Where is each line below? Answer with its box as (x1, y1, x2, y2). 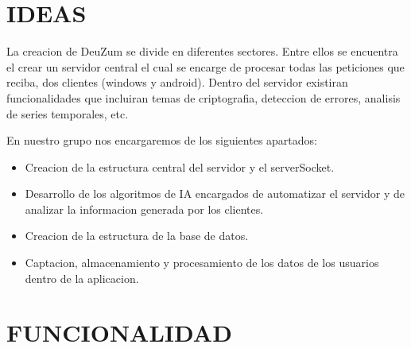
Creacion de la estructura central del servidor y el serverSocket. (25, 158, 335, 175)
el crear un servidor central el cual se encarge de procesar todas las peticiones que (6, 58, 405, 75)
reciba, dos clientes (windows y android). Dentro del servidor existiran (6, 74, 348, 91)
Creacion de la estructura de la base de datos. (25, 227, 249, 244)
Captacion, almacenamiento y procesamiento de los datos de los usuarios (25, 254, 379, 271)
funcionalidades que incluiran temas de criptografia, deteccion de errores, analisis (6, 89, 401, 106)
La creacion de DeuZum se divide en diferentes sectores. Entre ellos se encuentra (6, 43, 398, 60)
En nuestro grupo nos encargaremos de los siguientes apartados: (6, 132, 317, 149)
